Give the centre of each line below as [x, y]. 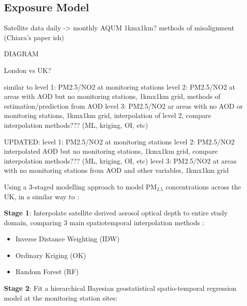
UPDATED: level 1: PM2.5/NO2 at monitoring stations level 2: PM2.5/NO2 [119, 141]
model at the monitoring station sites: [61, 297]
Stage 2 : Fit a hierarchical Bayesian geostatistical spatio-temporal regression [120, 288]
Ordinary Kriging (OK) [51, 255]
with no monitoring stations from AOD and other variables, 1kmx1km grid [116, 170]
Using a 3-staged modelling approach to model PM [80, 186]
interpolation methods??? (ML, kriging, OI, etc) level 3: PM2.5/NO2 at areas [120, 160]
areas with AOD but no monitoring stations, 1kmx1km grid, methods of [112, 96]
